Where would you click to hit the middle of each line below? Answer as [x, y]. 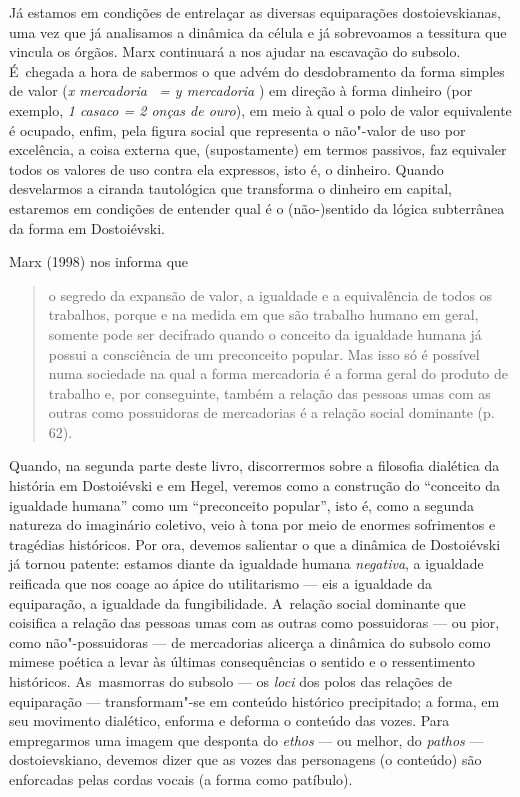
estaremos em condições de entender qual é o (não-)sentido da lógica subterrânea [257, 207]
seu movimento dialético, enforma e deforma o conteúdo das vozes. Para [229, 720]
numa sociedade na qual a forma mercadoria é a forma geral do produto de [278, 373]
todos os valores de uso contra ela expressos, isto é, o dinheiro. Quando [226, 168]
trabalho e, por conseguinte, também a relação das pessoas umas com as [269, 392]
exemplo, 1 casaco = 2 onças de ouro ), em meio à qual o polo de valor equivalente [260, 109]
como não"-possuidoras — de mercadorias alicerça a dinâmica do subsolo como [250, 641]
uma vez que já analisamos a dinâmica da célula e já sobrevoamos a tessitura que [258, 31]
